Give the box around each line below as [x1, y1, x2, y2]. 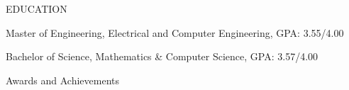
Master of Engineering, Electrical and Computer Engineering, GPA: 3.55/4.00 [6, 25, 344, 40]
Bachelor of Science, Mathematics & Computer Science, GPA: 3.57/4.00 [6, 49, 318, 64]
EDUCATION [6, 1, 67, 16]
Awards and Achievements [6, 72, 120, 87]
